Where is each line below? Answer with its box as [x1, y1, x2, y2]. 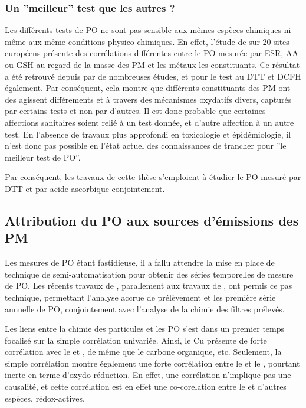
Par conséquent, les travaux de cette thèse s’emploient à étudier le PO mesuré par [5, 171, 301, 183]
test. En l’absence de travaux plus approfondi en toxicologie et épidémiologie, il [5, 128, 291, 140]
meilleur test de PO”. [5, 151, 81, 163]
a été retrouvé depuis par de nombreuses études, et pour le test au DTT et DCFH [5, 70, 301, 82]
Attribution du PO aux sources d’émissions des [5, 211, 299, 229]
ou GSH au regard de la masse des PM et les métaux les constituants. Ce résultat [5, 58, 300, 70]
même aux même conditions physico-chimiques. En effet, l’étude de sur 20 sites [5, 35, 289, 47]
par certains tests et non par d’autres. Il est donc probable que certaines [5, 105, 266, 117]
